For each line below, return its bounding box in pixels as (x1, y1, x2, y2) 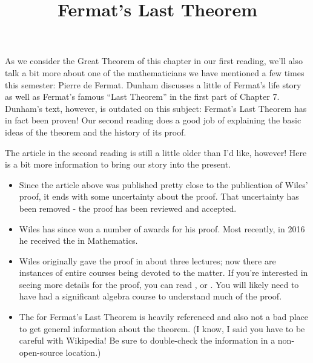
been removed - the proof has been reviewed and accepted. (19, 201, 237, 214)
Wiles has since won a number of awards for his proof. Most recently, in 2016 (19, 222, 305, 235)
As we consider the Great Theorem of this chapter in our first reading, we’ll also (5, 54, 303, 67)
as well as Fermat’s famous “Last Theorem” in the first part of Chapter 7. (5, 90, 280, 103)
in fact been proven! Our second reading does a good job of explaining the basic (5, 114, 301, 126)
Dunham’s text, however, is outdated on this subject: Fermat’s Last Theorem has (5, 102, 307, 114)
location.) (65, 345, 101, 358)
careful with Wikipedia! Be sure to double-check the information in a (19, 334, 275, 347)
